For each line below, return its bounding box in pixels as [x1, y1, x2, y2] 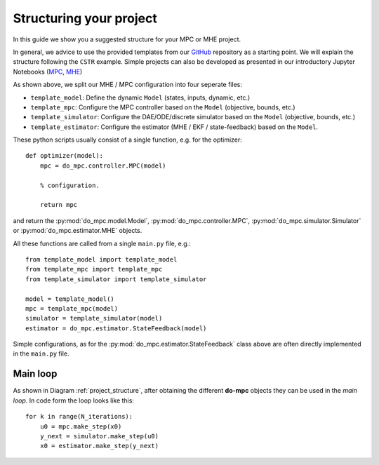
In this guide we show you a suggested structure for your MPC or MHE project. [13, 35, 241, 43]
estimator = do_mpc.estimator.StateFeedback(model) [25, 324, 207, 332]
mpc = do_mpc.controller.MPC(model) [39, 161, 166, 170]
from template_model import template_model [25, 255, 178, 263]
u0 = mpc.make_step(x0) [39, 422, 122, 431]
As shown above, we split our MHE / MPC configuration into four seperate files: [13, 81, 242, 89]
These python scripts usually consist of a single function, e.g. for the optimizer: [13, 135, 242, 144]
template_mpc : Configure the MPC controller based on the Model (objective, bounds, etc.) [30, 102, 295, 112]
